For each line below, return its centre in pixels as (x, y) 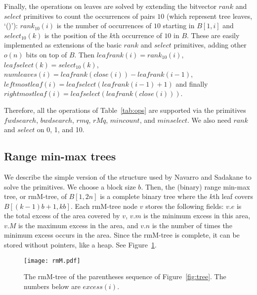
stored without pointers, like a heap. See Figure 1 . (80, 245)
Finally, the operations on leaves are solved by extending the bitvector (110, 6)
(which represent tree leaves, (209, 16)
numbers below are (52, 286)
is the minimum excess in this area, (197, 216)
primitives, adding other (210, 45)
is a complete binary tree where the (153, 196)
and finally (192, 83)
